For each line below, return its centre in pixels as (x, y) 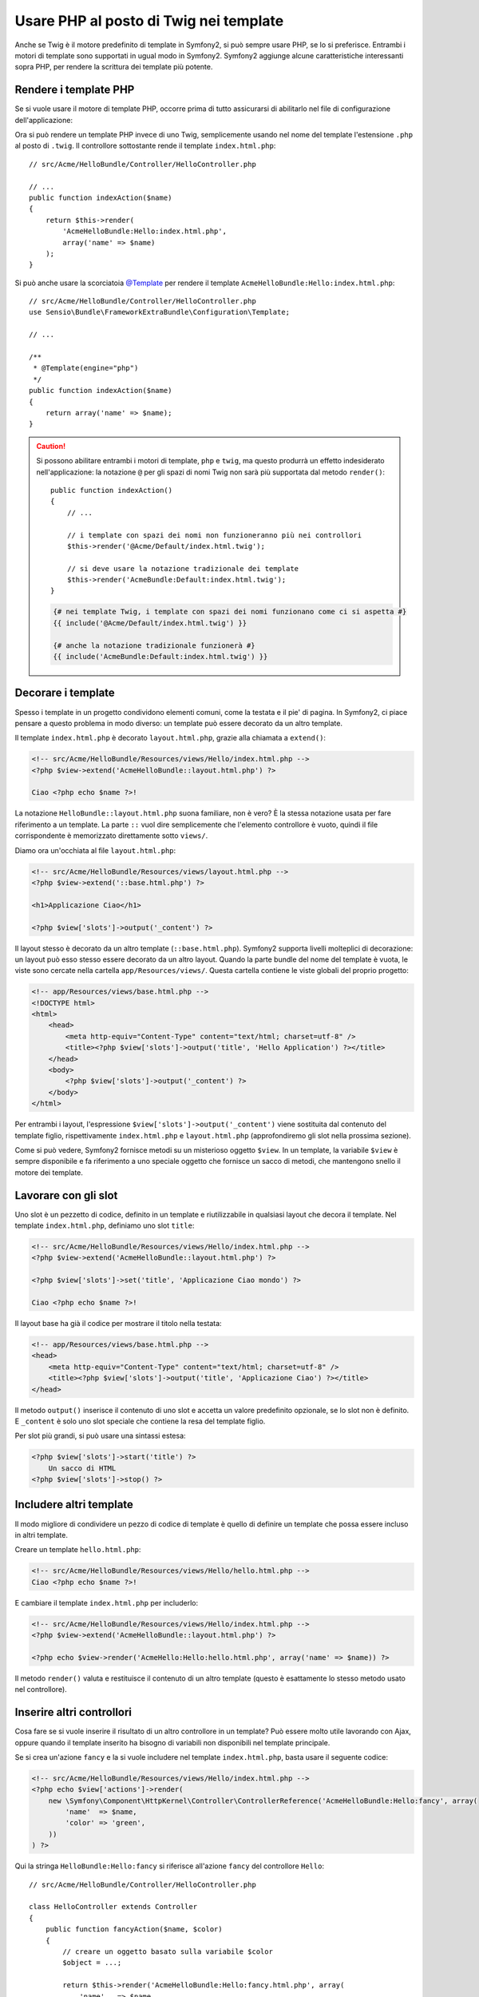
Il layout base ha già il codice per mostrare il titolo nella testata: (119, 1323)
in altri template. (41, 1534)
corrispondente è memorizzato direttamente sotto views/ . (111, 836)
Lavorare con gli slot (66, 1195)
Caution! (51, 446)
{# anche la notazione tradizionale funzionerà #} (154, 645)
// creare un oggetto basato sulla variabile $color (168, 1951)
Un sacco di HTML (82, 1468)
